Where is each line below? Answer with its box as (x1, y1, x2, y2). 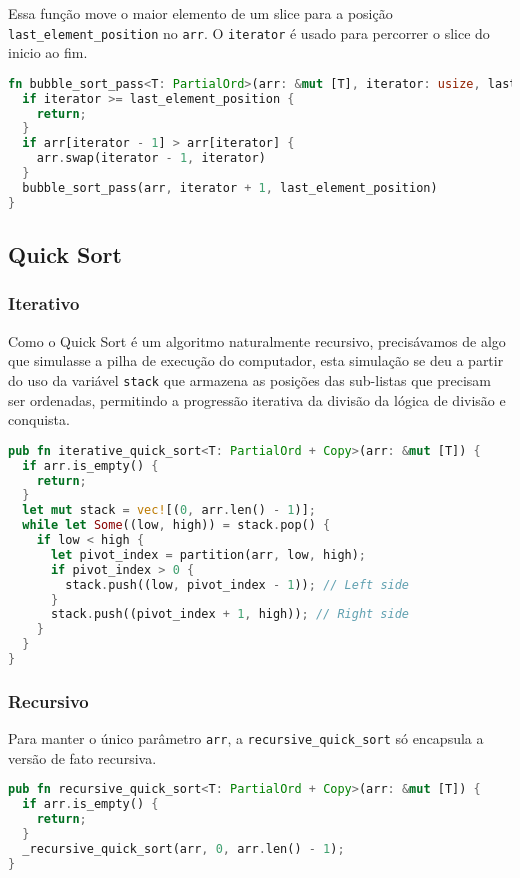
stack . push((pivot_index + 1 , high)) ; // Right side (50, 607, 410, 622)
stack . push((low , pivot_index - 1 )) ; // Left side (65, 577, 410, 592)
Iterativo (8, 291, 80, 316)
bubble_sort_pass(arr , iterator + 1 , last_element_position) (22, 180, 438, 195)
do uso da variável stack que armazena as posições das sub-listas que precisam (8, 369, 491, 390)
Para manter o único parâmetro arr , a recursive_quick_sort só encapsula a (8, 728, 484, 749)
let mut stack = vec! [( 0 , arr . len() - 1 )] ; (22, 503, 317, 518)
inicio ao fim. (8, 42, 88, 63)
